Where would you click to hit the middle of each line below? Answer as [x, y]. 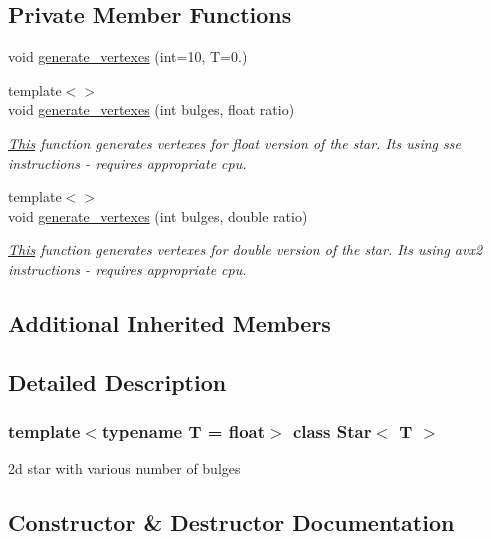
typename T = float [183, 431]
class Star [332, 431]
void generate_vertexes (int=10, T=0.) [128, 56]
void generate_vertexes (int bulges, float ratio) [151, 109]
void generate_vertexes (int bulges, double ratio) [158, 215]
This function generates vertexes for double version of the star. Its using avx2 [245, 249]
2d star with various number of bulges [124, 468]
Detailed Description [117, 381]
